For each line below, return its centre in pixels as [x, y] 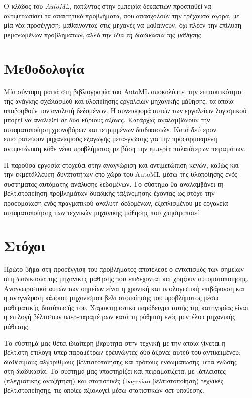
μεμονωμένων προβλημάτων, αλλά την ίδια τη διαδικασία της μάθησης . [103, 34]
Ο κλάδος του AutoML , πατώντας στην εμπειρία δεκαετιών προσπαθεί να [108, 6]
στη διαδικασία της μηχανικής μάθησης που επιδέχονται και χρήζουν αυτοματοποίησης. [126, 278]
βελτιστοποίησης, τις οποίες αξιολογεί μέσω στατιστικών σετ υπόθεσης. [104, 390]
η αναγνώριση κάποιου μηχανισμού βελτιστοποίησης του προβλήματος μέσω [111, 298]
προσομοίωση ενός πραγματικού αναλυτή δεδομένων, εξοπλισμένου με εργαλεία [116, 203]
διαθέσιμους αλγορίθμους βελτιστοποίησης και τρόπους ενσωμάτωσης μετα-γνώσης [120, 361]
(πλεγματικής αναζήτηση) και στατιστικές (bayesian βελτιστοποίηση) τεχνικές [114, 380]
